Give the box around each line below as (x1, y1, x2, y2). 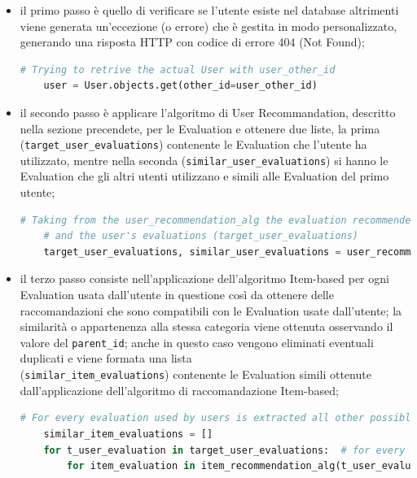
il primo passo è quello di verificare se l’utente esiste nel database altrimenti (20, 2, 399, 18)
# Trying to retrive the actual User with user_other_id (20, 63, 336, 76)
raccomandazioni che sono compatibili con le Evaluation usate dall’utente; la (20, 302, 402, 319)
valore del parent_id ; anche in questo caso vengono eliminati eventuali (20, 333, 374, 350)
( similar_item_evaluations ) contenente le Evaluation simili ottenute (20, 366, 371, 383)
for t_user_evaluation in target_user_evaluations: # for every (43, 444, 406, 456)
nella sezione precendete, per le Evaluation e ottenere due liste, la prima (20, 119, 380, 137)
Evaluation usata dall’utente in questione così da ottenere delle (20, 286, 334, 303)
